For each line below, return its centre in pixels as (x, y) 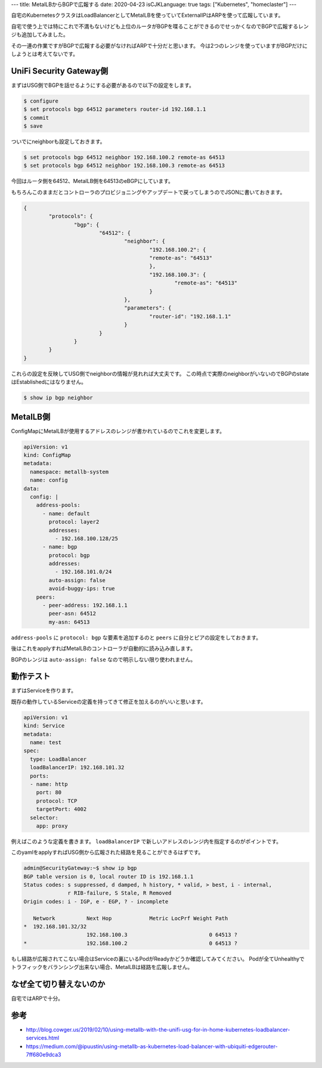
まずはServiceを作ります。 (44, 691)
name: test (46, 743)
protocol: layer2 (74, 522)
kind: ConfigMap (47, 455)
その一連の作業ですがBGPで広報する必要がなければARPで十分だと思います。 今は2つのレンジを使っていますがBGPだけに (160, 45)
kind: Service (44, 726)
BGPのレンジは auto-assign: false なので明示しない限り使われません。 (103, 660)
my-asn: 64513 (69, 622)
